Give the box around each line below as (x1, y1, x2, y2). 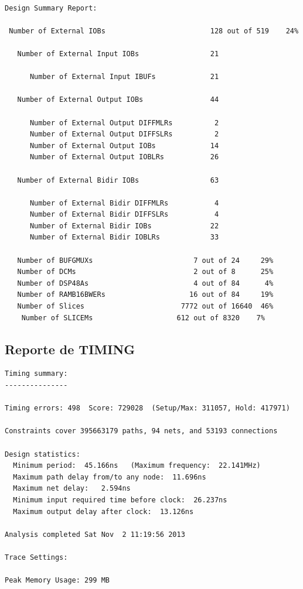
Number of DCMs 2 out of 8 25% (17, 268, 274, 276)
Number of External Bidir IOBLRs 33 (29, 233, 219, 242)
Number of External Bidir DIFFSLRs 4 (29, 210, 219, 219)
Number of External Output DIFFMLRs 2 (29, 118, 219, 127)
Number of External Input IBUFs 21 (29, 73, 219, 81)
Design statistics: (5, 450, 80, 458)
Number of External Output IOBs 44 (17, 95, 219, 104)
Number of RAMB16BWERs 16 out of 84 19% (17, 290, 274, 299)
